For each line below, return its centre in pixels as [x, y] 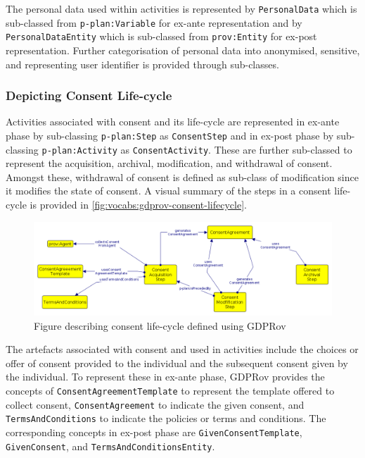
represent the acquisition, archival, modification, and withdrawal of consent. [169, 163]
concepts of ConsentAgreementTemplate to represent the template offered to [170, 390]
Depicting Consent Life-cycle [89, 95]
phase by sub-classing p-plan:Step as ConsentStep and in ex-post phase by [170, 135]
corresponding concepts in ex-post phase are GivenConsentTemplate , [154, 432]
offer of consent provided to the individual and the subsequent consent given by [177, 363]
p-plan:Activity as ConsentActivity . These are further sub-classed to [197, 149]
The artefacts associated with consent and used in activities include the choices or [182, 349]
